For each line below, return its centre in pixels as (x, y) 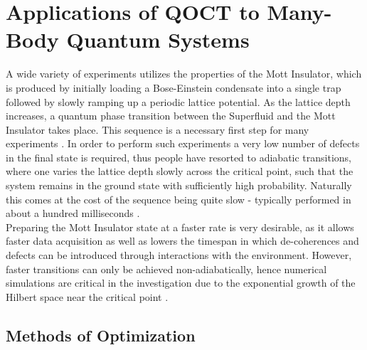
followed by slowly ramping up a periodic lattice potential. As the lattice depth (178, 101)
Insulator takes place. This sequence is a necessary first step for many (158, 129)
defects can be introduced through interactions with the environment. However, (179, 255)
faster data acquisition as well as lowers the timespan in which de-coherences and (182, 241)
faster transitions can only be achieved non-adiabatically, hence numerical (166, 269)
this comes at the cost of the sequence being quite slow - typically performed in (179, 199)
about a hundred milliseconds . (73, 213)
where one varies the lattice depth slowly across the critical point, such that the (180, 171)
